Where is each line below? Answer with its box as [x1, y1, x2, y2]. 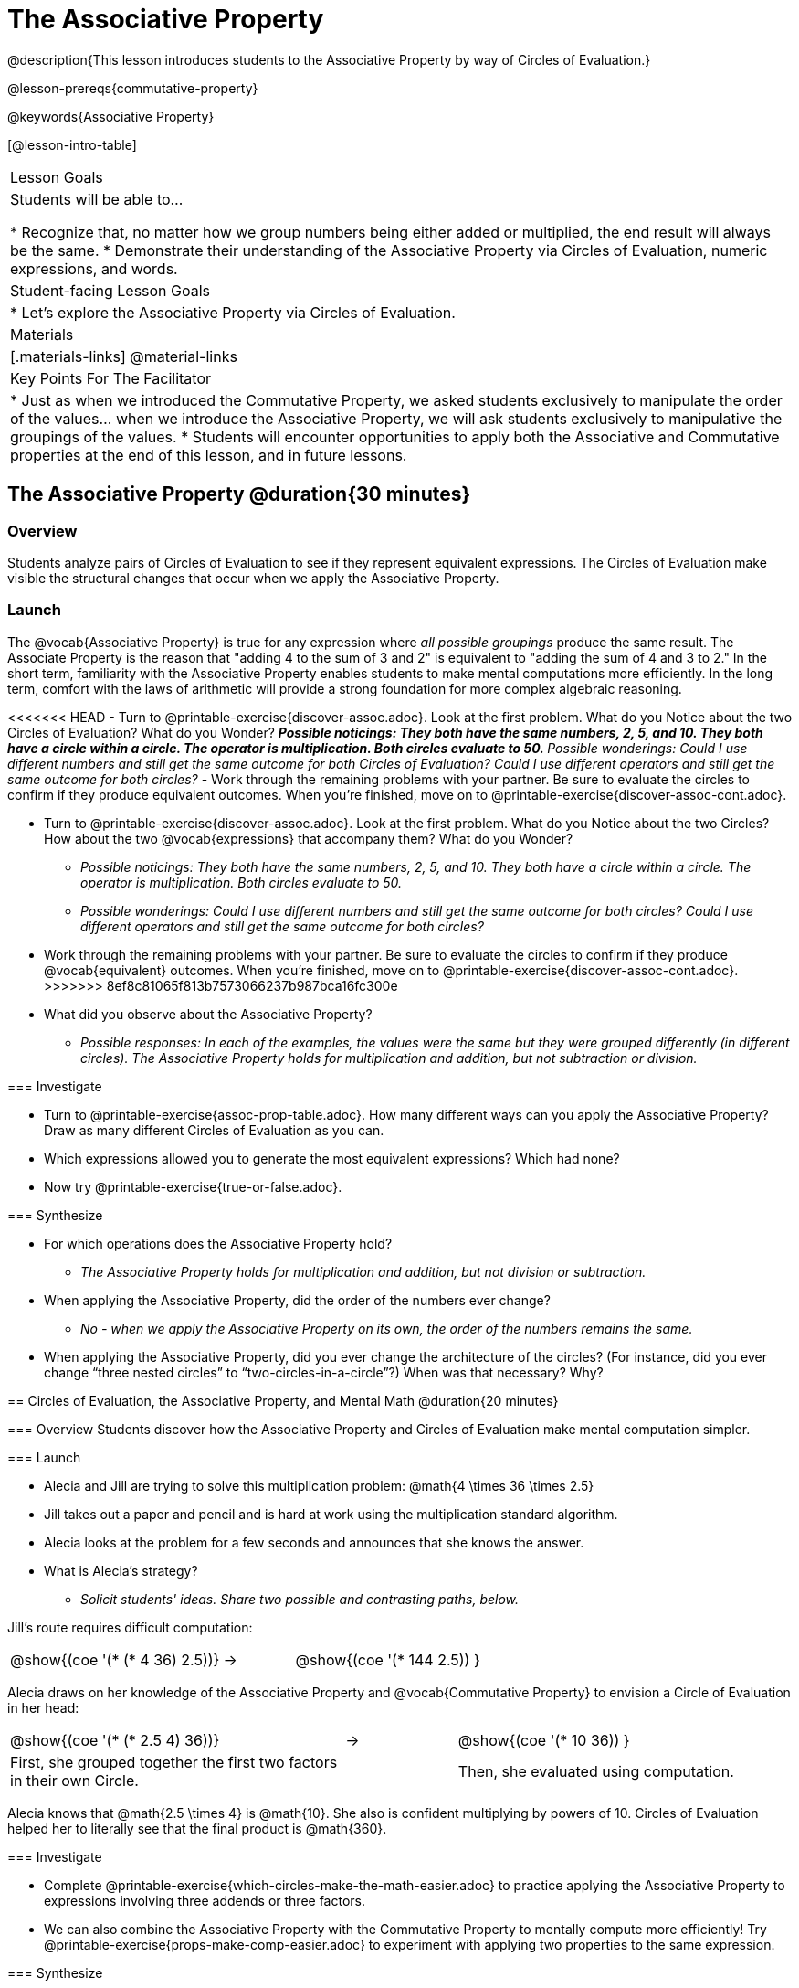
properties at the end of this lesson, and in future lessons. [10, 445, 407, 464]
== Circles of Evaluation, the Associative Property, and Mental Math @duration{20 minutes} [7, 1392, 559, 1409]
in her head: [7, 1699, 79, 1716]
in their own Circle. [10, 1770, 139, 1790]
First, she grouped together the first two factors [10, 1752, 338, 1771]
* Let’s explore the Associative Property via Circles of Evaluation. [10, 303, 456, 322]
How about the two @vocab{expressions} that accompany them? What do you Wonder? [44, 830, 573, 846]
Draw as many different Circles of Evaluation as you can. [44, 1122, 384, 1138]
